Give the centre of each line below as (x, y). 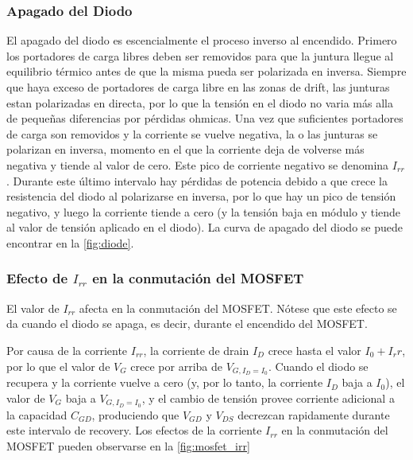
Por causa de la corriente (67, 350)
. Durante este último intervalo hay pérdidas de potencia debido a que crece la (197, 180)
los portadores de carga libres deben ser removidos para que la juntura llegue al (200, 55)
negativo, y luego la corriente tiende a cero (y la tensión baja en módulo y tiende (204, 211)
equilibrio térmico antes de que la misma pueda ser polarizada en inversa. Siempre (206, 71)
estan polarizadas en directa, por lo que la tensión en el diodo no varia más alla (200, 102)
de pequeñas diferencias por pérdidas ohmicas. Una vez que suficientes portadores (205, 118)
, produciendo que (135, 414)
